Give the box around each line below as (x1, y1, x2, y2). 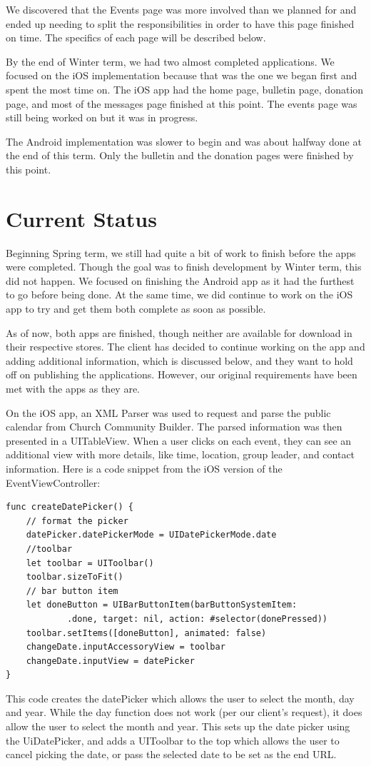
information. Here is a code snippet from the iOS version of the (6, 460, 283, 475)
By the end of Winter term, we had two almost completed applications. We (6, 54, 335, 69)
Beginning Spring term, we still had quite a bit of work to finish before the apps (6, 245, 356, 260)
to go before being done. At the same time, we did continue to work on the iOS (6, 287, 353, 302)
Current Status (6, 203, 157, 233)
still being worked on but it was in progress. (6, 110, 198, 125)
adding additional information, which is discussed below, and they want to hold (6, 353, 353, 368)
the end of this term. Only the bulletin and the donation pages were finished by (6, 148, 354, 163)
